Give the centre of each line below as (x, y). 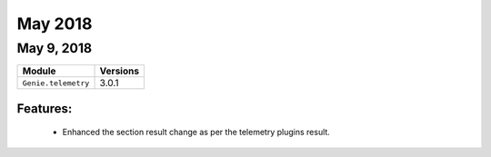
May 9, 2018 (55, 48)
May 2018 (55, 24)
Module (39, 71)
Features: (45, 108)
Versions (120, 71)
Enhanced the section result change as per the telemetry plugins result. (196, 132)
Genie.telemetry (56, 83)
